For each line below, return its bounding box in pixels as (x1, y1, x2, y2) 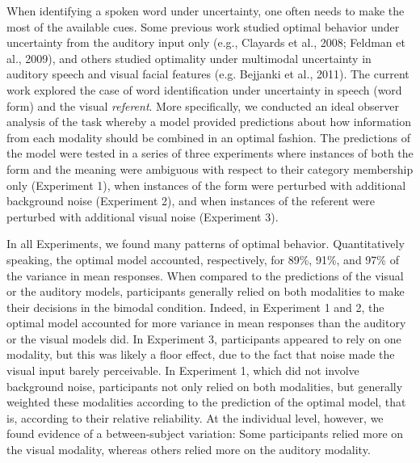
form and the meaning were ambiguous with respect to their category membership (6, 160, 414, 177)
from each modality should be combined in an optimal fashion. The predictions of (6, 128, 411, 145)
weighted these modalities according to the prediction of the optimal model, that (6, 394, 406, 410)
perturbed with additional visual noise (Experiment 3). (6, 208, 279, 225)
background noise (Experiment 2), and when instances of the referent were (6, 192, 376, 209)
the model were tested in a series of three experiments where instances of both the (6, 145, 414, 162)
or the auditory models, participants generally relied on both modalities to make (6, 283, 405, 300)
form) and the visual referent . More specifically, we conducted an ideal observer (6, 97, 399, 114)
